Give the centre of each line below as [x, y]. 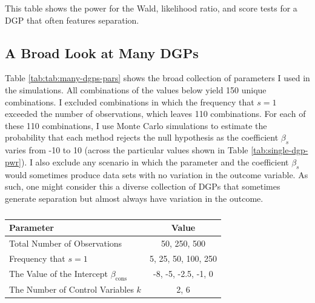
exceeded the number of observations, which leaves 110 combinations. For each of [155, 114]
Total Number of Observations [66, 243]
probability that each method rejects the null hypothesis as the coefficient [142, 137]
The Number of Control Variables [71, 289]
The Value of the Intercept [58, 273]
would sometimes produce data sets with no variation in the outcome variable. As [157, 174]
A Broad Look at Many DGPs [102, 52]
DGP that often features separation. [72, 20]
